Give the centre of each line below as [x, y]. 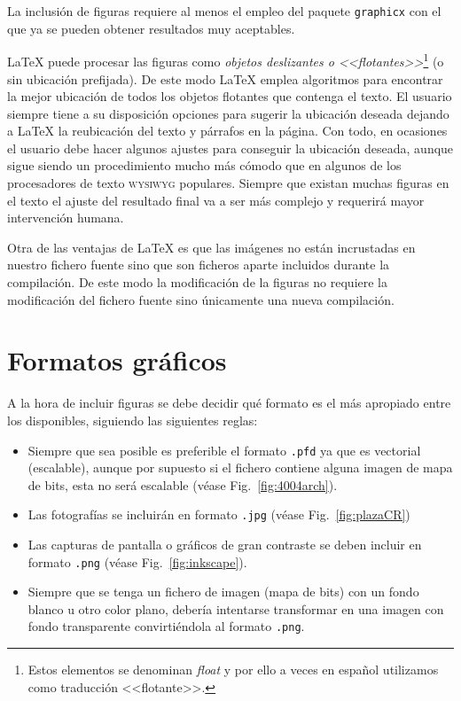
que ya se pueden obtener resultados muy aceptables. [151, 28]
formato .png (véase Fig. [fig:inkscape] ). [137, 561]
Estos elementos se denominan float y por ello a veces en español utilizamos [233, 670]
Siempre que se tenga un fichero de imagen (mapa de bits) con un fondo [223, 592]
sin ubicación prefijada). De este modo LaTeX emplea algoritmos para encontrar [225, 78]
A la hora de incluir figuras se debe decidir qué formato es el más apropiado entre [229, 403]
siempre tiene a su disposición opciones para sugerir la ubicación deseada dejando [228, 113]
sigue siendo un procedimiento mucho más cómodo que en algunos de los [204, 165]
